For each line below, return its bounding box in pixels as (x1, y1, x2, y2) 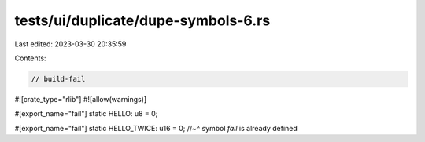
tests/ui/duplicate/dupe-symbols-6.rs (14, 12, 271, 29)
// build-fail (31, 75, 86, 83)
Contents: (14, 53, 46, 63)
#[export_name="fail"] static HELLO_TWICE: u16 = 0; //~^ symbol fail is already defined (14, 123, 298, 133)
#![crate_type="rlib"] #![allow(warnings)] (14, 94, 147, 104)
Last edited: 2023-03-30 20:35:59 (14, 39, 127, 49)
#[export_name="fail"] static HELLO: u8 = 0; (14, 109, 158, 118)
